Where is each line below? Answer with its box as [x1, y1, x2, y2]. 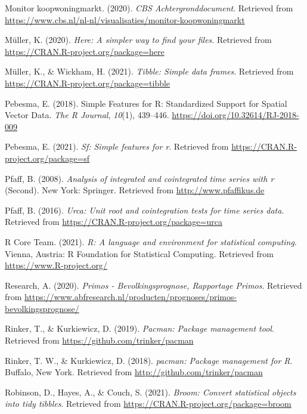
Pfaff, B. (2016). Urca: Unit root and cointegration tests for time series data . [5, 203, 284, 216]
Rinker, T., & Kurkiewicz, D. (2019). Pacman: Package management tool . [5, 322, 274, 335]
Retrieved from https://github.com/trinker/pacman [5, 334, 194, 347]
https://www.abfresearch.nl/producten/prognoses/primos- [24, 291, 237, 303]
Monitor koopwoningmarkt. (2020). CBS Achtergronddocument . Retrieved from [5, 2, 293, 14]
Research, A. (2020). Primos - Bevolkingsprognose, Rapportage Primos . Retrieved [5, 279, 302, 291]
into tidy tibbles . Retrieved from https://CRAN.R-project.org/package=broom [5, 397, 292, 410]
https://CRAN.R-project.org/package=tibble [5, 76, 170, 89]
